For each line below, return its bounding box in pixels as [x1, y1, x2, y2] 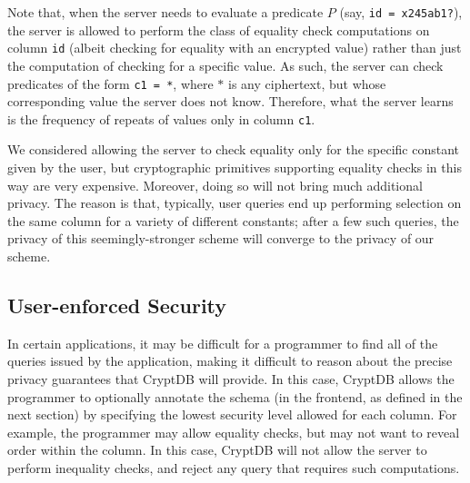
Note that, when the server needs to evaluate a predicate [7, 3, 324, 21]
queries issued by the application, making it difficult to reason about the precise [7, 351, 453, 370]
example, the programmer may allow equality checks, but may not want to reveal [7, 422, 460, 441]
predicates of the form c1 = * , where [7, 74, 214, 93]
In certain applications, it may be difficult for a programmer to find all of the [7, 333, 438, 352]
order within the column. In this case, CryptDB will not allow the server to [7, 440, 427, 459]
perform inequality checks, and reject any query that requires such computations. [7, 458, 460, 477]
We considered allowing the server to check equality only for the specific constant [7, 140, 460, 159]
